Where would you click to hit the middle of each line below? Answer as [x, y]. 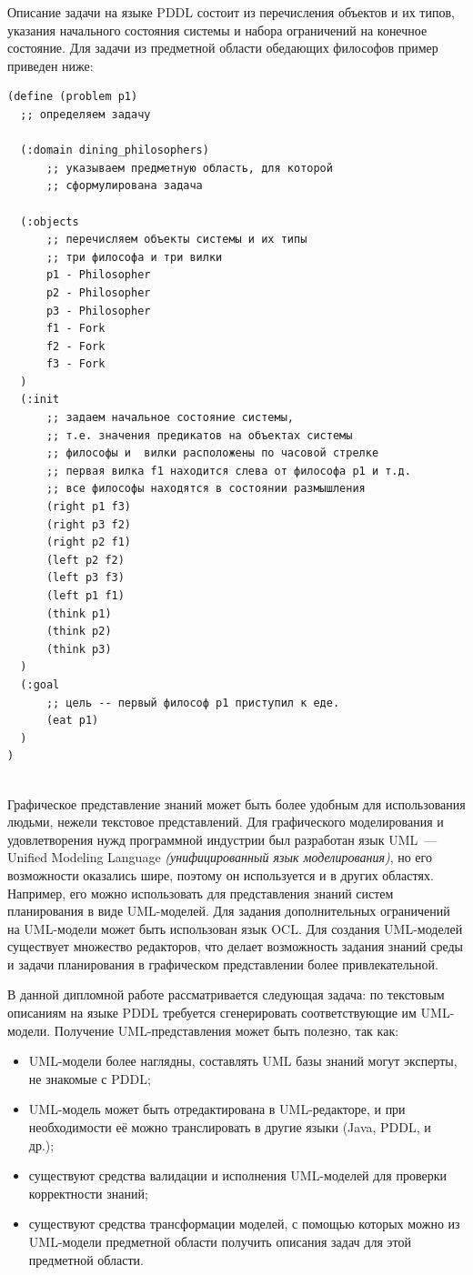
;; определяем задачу [86, 114]
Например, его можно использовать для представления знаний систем [201, 893]
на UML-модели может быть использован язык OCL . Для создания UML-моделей [235, 928]
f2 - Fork [75, 346]
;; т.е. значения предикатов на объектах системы [199, 435]
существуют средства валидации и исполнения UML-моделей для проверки [237, 1175]
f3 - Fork [75, 364]
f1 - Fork [75, 329]
